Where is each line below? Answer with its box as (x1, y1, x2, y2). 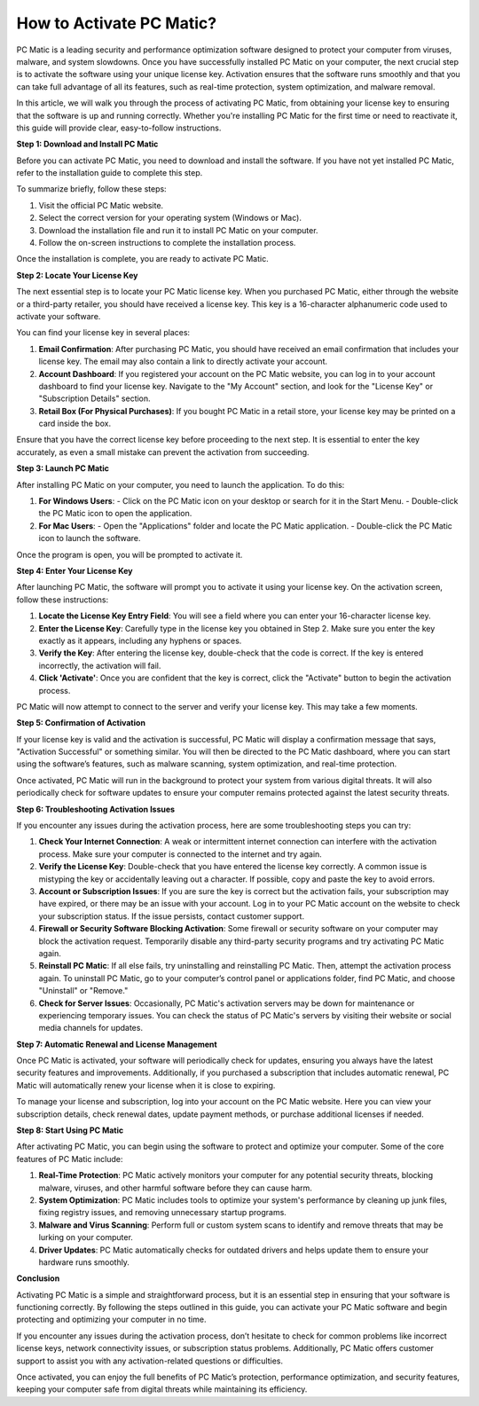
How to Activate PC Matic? (16, 13, 217, 33)
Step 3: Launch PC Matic (16, 463, 110, 474)
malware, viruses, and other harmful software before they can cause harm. (38, 1182, 312, 1193)
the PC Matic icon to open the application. (38, 508, 192, 519)
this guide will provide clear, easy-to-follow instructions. (16, 122, 222, 133)
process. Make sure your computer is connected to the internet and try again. (38, 848, 323, 860)
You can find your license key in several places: (16, 327, 191, 338)
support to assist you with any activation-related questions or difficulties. (16, 1355, 284, 1366)
